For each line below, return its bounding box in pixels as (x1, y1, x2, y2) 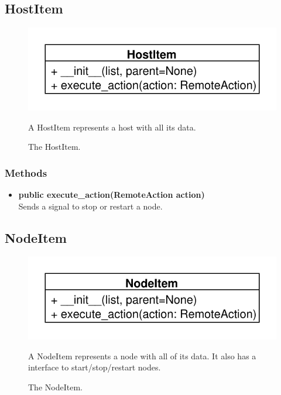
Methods (5, 165, 47, 180)
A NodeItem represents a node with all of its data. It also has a (28, 349, 256, 362)
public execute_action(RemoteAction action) (18, 188, 205, 200)
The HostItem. (28, 140, 81, 153)
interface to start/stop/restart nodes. (28, 361, 161, 373)
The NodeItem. (28, 380, 83, 393)
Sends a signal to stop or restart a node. (18, 200, 163, 212)
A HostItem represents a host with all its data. (28, 121, 196, 133)
